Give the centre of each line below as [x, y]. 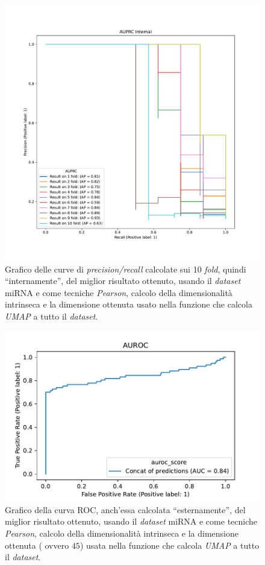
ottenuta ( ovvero [37, 545]
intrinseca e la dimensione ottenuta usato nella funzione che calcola [129, 304]
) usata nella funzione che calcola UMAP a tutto [170, 545]
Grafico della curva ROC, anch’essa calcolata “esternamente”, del [125, 509]
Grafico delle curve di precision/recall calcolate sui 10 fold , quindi [126, 269]
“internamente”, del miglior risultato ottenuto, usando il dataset [123, 281]
